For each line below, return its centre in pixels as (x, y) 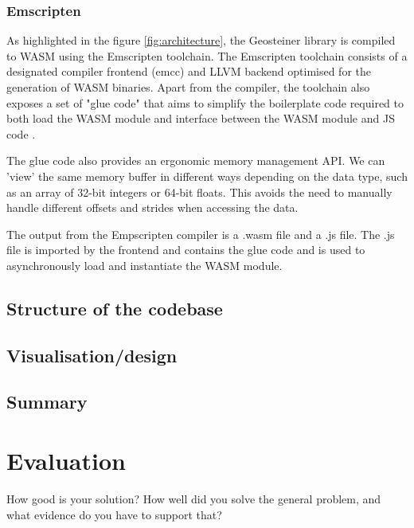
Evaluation (66, 461)
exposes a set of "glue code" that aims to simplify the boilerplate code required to (205, 102)
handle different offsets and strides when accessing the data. (152, 207)
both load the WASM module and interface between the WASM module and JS (201, 118)
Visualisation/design (92, 355)
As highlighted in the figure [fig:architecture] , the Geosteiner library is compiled (201, 40)
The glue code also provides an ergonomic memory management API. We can (196, 160)
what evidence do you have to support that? (114, 514)
